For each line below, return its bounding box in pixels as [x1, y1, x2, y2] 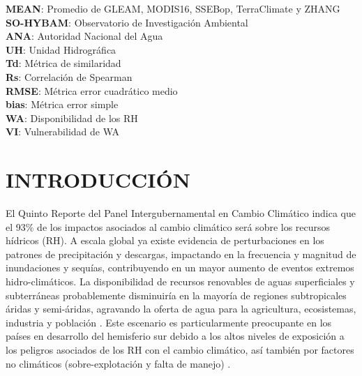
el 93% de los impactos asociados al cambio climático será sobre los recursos [6, 219, 331, 234]
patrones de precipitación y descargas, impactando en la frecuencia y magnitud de [6, 246, 356, 261]
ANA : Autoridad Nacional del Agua [6, 29, 163, 43]
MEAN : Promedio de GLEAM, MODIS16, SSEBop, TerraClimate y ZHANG [6, 1, 340, 15]
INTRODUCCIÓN [6, 165, 190, 194]
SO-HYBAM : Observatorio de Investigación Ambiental [6, 15, 248, 29]
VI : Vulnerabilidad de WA [6, 124, 120, 139]
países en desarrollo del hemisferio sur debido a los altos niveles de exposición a [6, 329, 345, 343]
